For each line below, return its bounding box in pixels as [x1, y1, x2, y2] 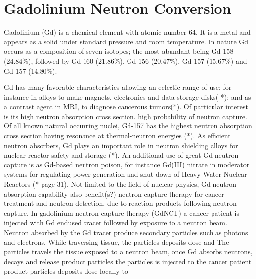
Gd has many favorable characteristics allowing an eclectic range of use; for [4, 82, 232, 92]
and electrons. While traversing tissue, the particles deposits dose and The [4, 237, 229, 247]
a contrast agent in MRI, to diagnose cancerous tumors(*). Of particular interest [4, 101, 248, 112]
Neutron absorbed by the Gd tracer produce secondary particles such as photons [4, 227, 248, 237]
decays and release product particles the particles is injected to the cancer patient [4, 256, 252, 266]
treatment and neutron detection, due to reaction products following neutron [4, 198, 237, 208]
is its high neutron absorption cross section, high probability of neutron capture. [4, 111, 247, 121]
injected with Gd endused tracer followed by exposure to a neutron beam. [4, 217, 227, 228]
